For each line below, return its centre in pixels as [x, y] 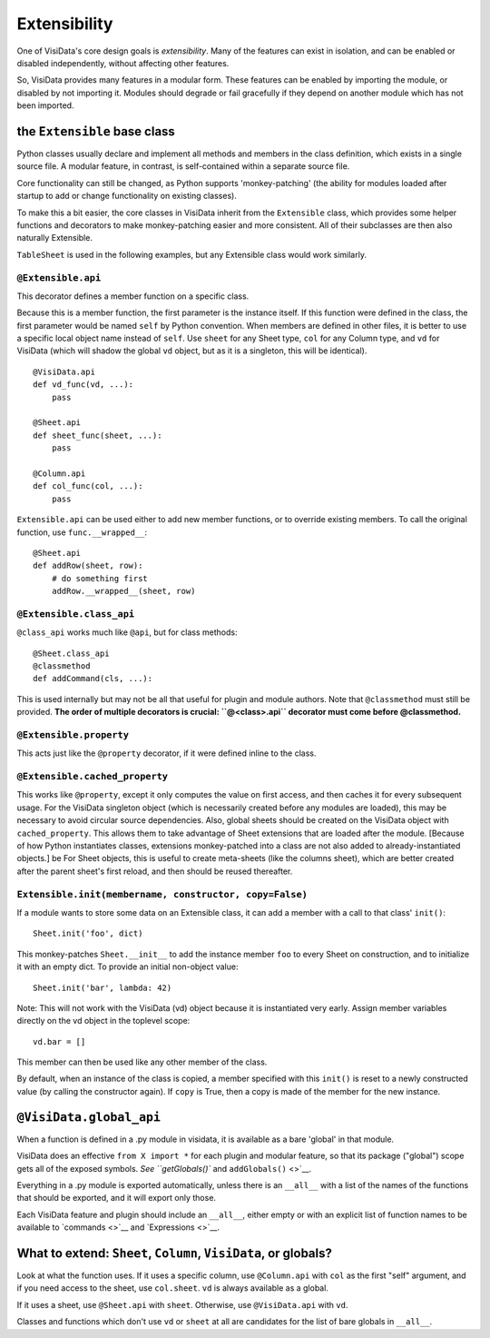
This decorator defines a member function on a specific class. [133, 296]
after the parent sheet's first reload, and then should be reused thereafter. [155, 871]
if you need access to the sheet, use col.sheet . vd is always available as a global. [172, 1288]
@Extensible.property [73, 734]
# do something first [100, 578]
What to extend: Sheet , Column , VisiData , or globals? [175, 1253]
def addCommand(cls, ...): [93, 679]
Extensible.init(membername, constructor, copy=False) [162, 894]
